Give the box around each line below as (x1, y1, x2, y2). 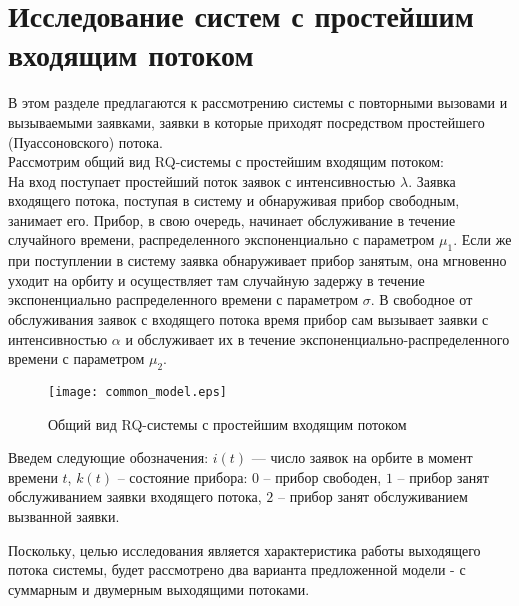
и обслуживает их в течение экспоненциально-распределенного (125, 328, 510, 349)
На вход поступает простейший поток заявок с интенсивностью (8, 170, 396, 191)
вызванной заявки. (8, 506, 120, 527)
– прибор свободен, (263, 466, 382, 487)
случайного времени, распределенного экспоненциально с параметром (8, 229, 435, 250)
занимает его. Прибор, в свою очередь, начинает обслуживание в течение (8, 209, 456, 230)
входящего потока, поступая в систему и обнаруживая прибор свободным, (8, 190, 460, 211)
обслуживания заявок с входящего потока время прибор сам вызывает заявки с (8, 309, 489, 330)
